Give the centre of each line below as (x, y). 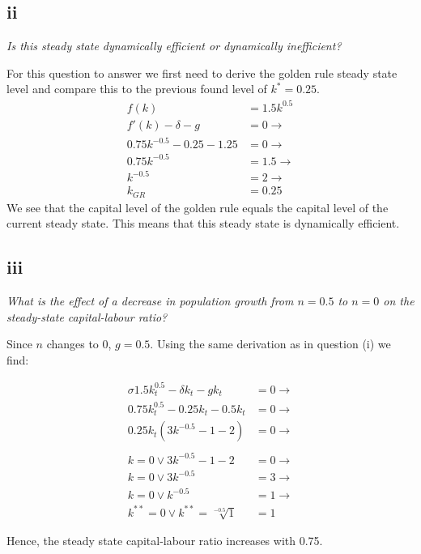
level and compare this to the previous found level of (137, 89)
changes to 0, (79, 344)
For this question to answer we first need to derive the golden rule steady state (202, 72)
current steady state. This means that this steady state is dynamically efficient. (203, 223)
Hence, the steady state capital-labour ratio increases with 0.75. (165, 541)
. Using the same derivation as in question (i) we (270, 344)
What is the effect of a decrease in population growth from (150, 301)
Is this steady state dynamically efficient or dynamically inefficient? (174, 46)
